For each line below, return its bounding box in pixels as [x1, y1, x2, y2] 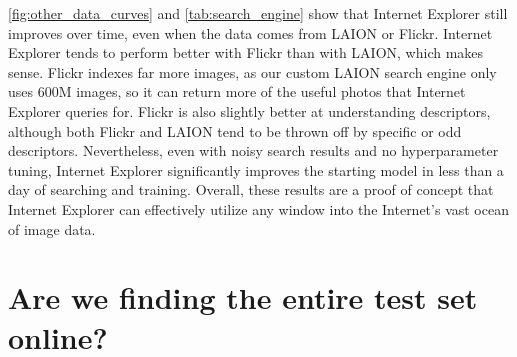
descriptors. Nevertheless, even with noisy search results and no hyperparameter [8, 140, 499, 161]
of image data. [8, 218, 96, 239]
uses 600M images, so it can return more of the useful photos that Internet [8, 81, 466, 102]
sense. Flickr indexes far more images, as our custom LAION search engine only [8, 61, 497, 82]
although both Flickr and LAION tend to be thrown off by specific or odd [8, 120, 462, 141]
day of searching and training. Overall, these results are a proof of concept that [8, 179, 494, 200]
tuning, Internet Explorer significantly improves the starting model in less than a [8, 159, 504, 180]
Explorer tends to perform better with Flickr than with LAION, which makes [8, 42, 484, 63]
